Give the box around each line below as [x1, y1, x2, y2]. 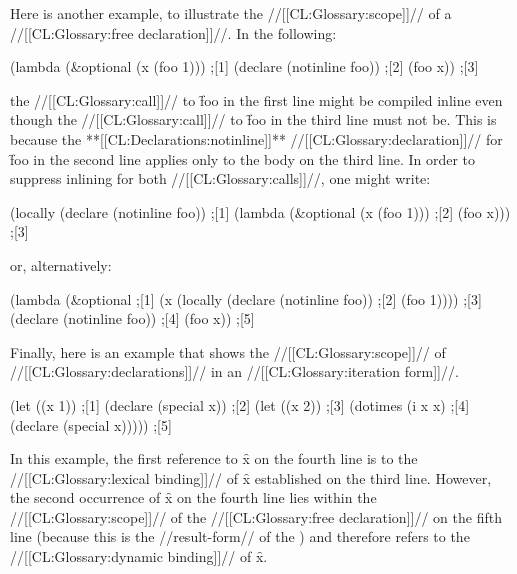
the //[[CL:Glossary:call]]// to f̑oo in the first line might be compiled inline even [10, 89, 503, 110]
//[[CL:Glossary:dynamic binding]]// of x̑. [10, 546, 268, 567]
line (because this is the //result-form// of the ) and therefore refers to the [10, 526, 470, 547]
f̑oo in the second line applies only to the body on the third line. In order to [10, 148, 476, 169]
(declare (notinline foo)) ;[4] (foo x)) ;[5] [10, 308, 255, 329]
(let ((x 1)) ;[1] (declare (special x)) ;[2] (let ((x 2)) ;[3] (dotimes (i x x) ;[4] [10, 394, 470, 415]
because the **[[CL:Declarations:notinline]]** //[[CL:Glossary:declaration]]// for [10, 128, 503, 149]
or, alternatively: [10, 254, 112, 275]
